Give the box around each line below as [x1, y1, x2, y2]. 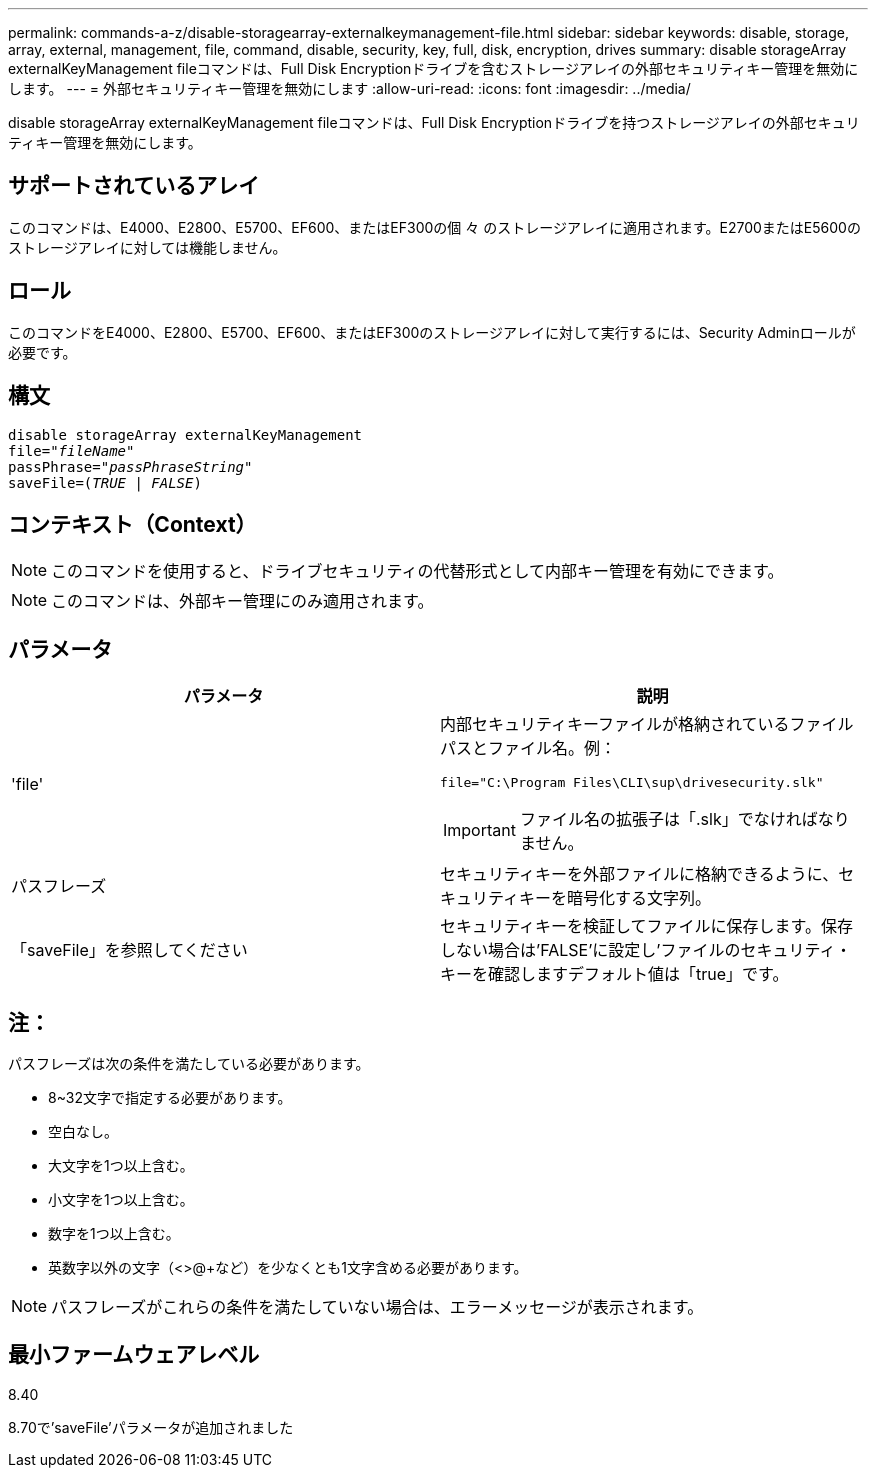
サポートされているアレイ [8, 173, 260, 199]
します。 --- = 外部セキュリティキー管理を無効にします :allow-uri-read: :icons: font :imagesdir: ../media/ [8, 80, 691, 97]
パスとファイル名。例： [440, 738, 617, 759]
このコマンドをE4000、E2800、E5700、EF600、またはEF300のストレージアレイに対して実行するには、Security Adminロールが [8, 323, 856, 341]
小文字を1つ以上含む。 [48, 1191, 194, 1209]
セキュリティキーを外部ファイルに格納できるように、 [440, 864, 839, 885]
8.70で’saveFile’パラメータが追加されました [8, 1418, 294, 1436]
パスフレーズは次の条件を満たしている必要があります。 [8, 1055, 370, 1073]
